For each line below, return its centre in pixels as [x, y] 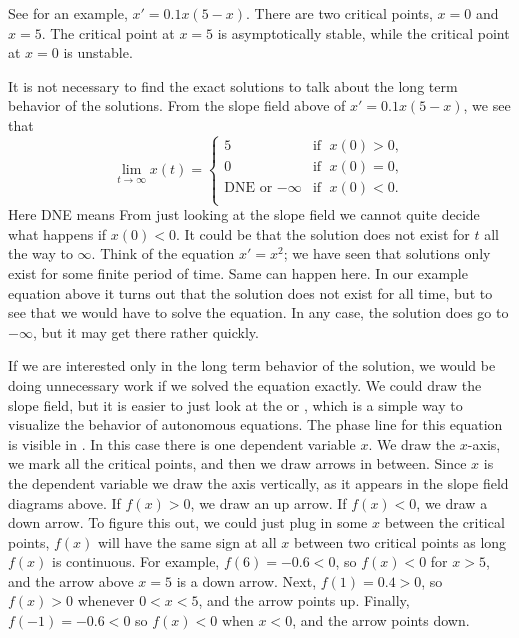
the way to [40, 253]
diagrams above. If [64, 502]
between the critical [444, 522]
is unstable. [98, 52]
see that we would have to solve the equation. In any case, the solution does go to [258, 312]
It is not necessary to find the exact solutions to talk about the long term [233, 85]
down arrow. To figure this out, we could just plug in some [188, 522]
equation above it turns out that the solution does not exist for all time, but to [250, 292]
